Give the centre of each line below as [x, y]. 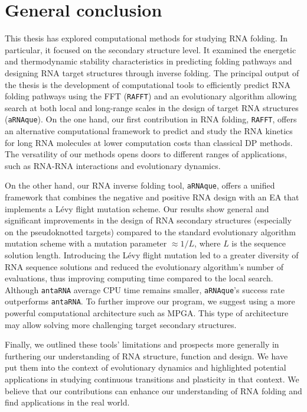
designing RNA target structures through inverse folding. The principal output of [152, 72]
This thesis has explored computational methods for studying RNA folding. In [146, 38]
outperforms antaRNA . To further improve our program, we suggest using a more [150, 301]
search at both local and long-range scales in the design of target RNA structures [152, 107]
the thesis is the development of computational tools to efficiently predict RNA [148, 84]
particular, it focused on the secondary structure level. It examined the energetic [151, 49]
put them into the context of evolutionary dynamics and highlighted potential [146, 367]
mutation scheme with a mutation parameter [86, 243]
